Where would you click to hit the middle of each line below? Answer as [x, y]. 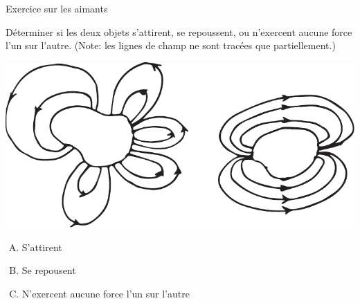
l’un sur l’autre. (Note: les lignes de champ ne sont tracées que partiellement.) [171, 45]
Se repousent [49, 270]
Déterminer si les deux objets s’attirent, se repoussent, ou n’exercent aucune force [179, 31]
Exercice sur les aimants [57, 8]
